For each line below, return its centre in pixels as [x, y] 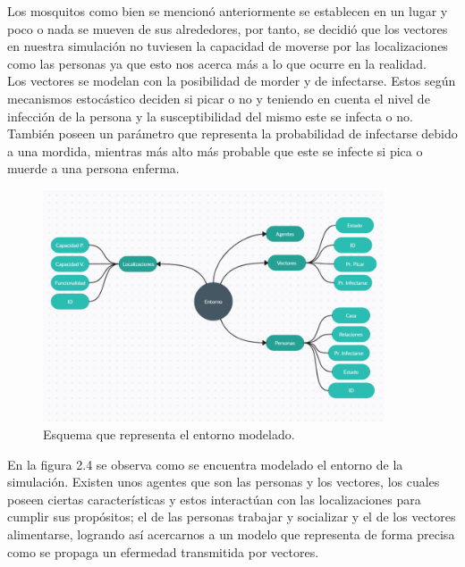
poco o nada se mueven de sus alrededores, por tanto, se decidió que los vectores [228, 28]
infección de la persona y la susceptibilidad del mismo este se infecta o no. [210, 116]
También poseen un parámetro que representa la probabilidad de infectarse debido [232, 133]
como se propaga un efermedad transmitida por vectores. [163, 551]
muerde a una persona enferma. [93, 168]
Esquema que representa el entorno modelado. [169, 434]
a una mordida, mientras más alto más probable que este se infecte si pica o [215, 150]
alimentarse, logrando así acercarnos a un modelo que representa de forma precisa [231, 534]
